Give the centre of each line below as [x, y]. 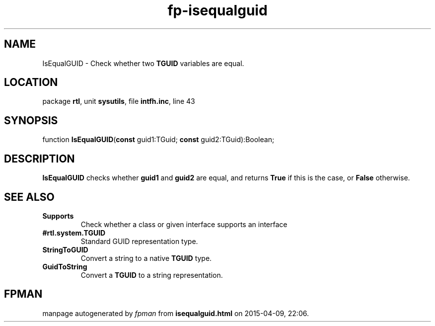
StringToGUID [65, 249]
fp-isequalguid [217, 10]
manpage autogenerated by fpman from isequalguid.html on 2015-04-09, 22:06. [176, 313]
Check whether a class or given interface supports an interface [184, 224]
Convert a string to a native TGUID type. [146, 258]
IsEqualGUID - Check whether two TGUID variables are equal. [143, 63]
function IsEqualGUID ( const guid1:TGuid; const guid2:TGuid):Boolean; [158, 140]
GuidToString [65, 266]
